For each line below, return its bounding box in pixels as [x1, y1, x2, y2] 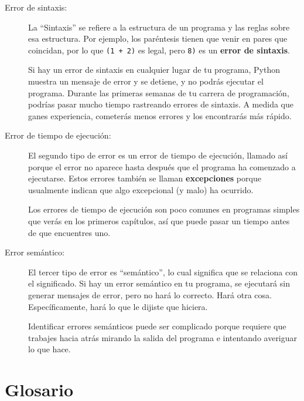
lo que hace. [28, 343, 71, 355]
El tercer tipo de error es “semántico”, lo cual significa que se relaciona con [28, 265, 298, 278]
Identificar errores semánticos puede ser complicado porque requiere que [28, 320, 286, 332]
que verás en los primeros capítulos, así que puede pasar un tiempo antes [28, 214, 290, 227]
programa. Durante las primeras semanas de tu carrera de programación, [28, 86, 289, 99]
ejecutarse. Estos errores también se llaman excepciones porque [28, 172, 261, 184]
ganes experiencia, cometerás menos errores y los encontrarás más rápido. [28, 109, 292, 122]
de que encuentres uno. [28, 226, 111, 238]
